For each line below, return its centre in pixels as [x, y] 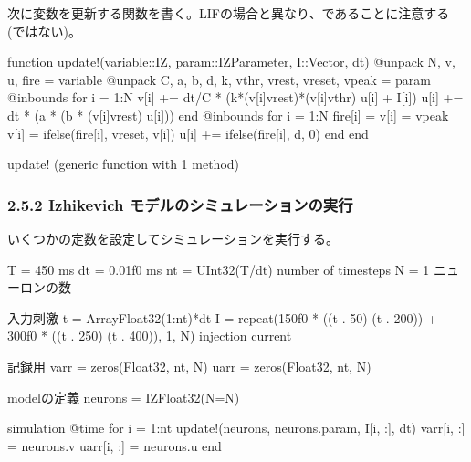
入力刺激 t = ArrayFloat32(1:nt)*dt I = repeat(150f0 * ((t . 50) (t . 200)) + [222, 317]
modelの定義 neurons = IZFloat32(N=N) [124, 397]
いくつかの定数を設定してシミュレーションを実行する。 [173, 238]
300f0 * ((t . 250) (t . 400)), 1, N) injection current [150, 336]
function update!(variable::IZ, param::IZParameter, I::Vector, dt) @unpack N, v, [231, 62]
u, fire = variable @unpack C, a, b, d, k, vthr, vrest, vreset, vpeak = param [219, 79]
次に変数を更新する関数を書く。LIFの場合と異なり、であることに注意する [229, 13]
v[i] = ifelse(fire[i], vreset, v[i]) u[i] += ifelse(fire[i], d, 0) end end [188, 133]
